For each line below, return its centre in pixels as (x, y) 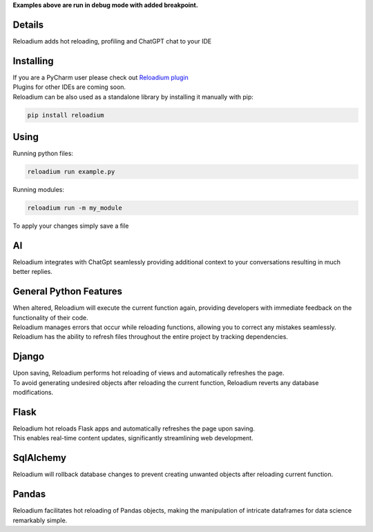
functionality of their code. (50, 317)
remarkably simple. (40, 520)
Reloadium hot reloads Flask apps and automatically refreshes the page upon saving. (134, 428)
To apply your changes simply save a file (71, 226)
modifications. (33, 393)
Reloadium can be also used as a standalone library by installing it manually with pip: (133, 97)
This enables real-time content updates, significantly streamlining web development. (133, 438)
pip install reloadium (66, 115)
